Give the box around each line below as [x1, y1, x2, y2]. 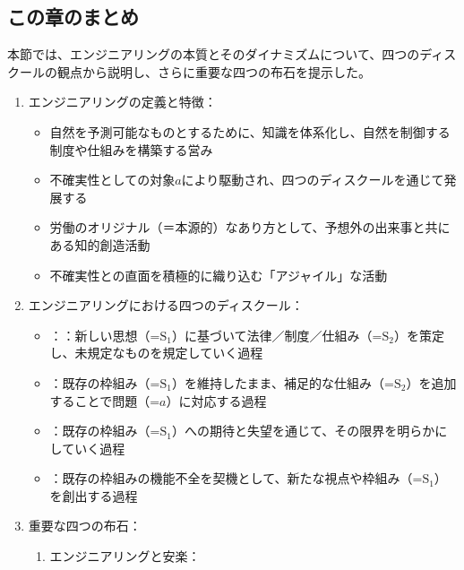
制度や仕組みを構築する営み [49, 140, 213, 159]
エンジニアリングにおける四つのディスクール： [28, 296, 304, 315]
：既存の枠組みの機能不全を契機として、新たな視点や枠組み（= [49, 469, 423, 488]
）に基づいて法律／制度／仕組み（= [171, 325, 382, 344]
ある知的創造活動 [49, 235, 150, 254]
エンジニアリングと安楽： [49, 547, 201, 566]
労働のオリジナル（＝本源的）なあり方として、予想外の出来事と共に [49, 218, 451, 237]
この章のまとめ [7, 3, 139, 30]
